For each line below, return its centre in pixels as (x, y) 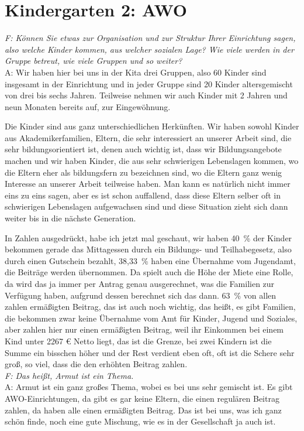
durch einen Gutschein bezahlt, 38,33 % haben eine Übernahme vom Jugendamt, (150, 260)
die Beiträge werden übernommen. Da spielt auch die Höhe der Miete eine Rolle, (149, 272)
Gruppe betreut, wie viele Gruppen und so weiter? (94, 61)
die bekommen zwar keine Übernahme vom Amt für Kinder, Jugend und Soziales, (151, 318)
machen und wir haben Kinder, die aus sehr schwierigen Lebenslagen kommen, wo (152, 161)
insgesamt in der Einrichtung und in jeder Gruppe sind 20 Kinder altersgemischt (149, 83)
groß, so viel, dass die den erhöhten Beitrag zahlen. (96, 364)
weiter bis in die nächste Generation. (70, 218)
